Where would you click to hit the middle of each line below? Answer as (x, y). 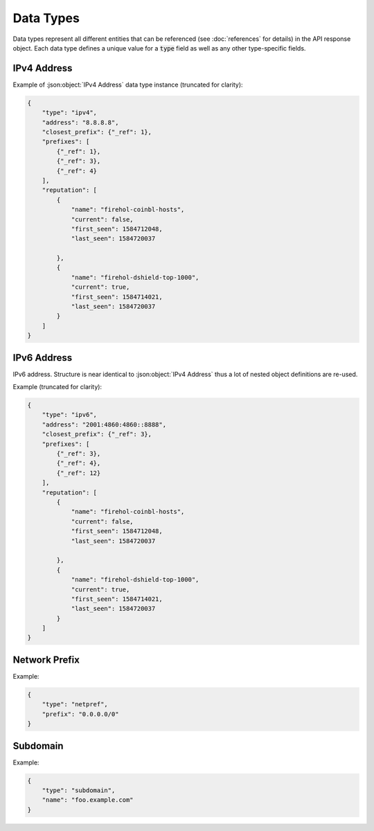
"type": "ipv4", (69, 113)
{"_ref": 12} (79, 473)
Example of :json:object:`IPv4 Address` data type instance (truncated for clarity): (128, 84)
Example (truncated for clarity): (57, 387)
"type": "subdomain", (79, 790)
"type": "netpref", (75, 704)
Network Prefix (46, 660)
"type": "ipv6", (69, 415)
